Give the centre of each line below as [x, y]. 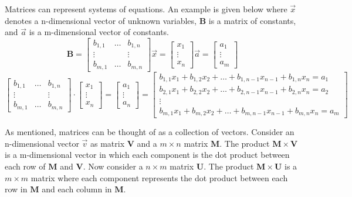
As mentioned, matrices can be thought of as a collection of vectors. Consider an [150, 132]
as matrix [108, 143]
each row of [25, 166]
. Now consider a [113, 166]
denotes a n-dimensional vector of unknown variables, [101, 20]
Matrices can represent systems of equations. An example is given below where [146, 9]
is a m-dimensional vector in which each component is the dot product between [147, 155]
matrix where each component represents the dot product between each [159, 177]
